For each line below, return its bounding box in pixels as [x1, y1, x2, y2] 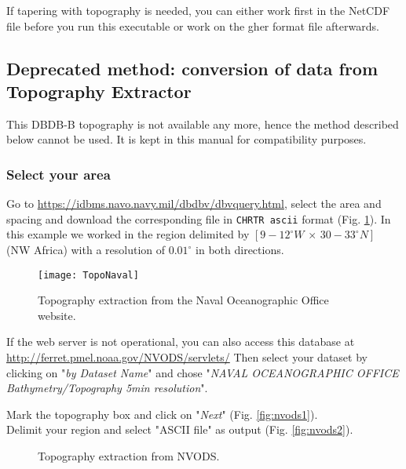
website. [38, 307, 76, 323]
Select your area [6, 164, 111, 184]
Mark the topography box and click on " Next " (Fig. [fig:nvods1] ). [6, 405, 318, 422]
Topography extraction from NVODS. [38, 448, 220, 464]
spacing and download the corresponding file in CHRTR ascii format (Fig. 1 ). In [6, 210, 391, 227]
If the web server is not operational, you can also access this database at [6, 333, 355, 350]
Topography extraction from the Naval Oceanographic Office [38, 292, 329, 308]
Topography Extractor [6, 78, 192, 103]
